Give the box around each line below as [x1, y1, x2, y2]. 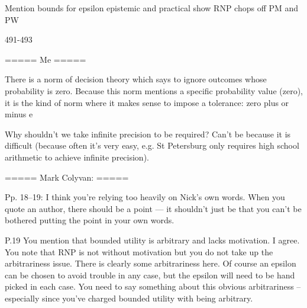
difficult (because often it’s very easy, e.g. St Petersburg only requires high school [5, 139, 299, 152]
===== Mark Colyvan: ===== [5, 171, 129, 183]
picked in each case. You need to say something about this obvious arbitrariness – [5, 280, 301, 293]
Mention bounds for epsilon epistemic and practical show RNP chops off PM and [5, 2, 299, 14]
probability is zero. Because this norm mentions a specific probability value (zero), [5, 84, 303, 97]
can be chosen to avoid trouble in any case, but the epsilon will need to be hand [5, 268, 295, 281]
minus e [5, 108, 33, 120]
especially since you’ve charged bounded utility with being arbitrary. [5, 291, 253, 304]
